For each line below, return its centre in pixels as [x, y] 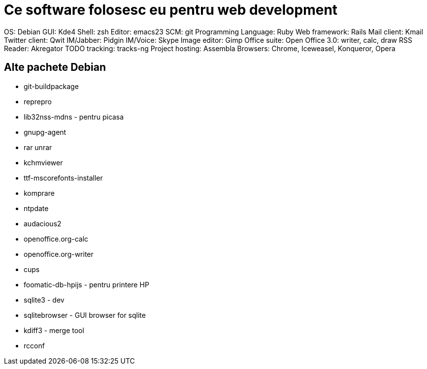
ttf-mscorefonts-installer [63, 178]
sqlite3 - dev [44, 300]
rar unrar [38, 147]
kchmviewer [43, 162]
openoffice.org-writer [59, 254]
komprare [39, 193]
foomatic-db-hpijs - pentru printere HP [86, 284]
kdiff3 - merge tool [54, 330]
